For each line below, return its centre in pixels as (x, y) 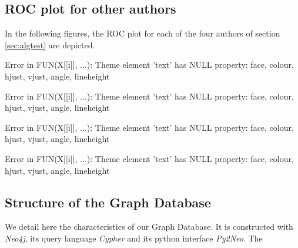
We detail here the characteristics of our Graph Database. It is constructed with (149, 226)
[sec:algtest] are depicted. (50, 44)
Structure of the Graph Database (108, 202)
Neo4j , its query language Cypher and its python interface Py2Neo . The (134, 238)
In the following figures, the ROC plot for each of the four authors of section (143, 33)
